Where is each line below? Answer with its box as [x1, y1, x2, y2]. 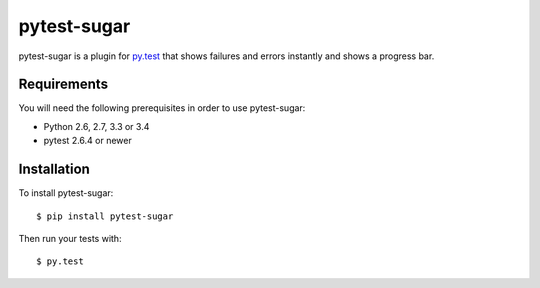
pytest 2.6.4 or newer [43, 135, 132, 147]
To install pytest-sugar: [18, 187, 114, 199]
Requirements [18, 76, 109, 93]
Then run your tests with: [18, 232, 122, 244]
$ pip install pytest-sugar [36, 210, 174, 222]
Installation [18, 161, 90, 178]
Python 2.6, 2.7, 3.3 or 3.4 [43, 120, 150, 132]
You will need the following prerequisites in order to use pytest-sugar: [18, 102, 306, 114]
